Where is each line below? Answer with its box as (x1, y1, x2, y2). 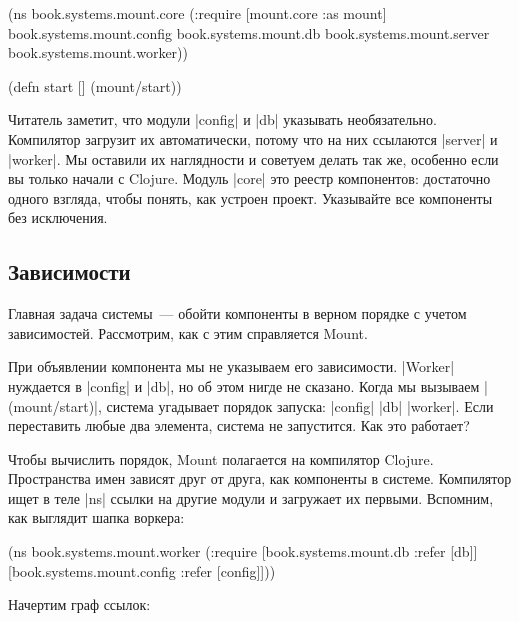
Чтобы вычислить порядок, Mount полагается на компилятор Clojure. (8, 448, 434, 469)
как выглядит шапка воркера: (8, 507, 185, 528)
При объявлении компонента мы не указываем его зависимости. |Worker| (8, 356, 455, 377)
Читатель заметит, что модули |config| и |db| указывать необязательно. (8, 109, 437, 130)
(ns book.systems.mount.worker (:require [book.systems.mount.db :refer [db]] (8, 541, 478, 562)
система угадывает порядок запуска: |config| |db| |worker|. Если (106, 395, 494, 416)
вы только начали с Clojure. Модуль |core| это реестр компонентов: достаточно (8, 168, 491, 189)
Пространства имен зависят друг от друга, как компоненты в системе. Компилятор (8, 468, 512, 489)
